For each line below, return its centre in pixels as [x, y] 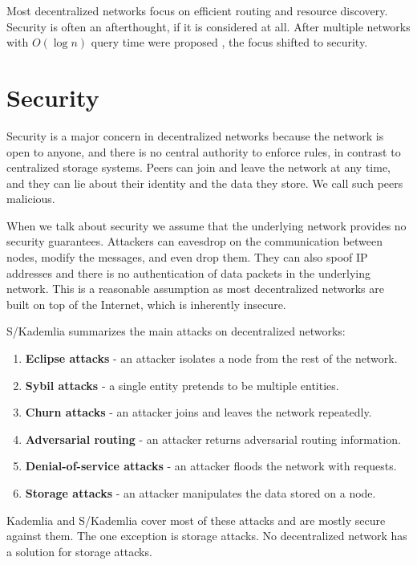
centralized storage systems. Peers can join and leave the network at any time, [198, 167]
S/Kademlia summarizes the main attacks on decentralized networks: [176, 331]
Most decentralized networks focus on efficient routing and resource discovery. [197, 10]
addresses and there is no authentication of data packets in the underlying [188, 272]
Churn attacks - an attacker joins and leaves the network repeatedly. [198, 412]
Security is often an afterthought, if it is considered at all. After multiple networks [208, 26]
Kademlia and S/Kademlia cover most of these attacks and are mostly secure [196, 520]
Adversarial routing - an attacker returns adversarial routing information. [213, 439]
